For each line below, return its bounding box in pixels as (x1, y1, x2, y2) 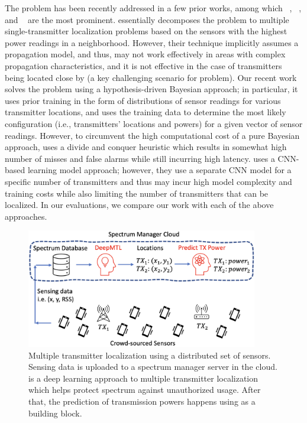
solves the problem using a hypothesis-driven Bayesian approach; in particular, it (5, 83, 298, 95)
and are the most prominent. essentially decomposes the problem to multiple (5, 13, 289, 25)
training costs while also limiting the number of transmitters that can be (5, 187, 269, 199)
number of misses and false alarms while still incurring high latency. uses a (5, 152, 275, 164)
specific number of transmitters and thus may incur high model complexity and (5, 175, 292, 187)
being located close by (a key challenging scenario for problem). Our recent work (5, 71, 297, 83)
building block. (28, 406, 82, 419)
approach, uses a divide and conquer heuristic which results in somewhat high (5, 141, 287, 153)
